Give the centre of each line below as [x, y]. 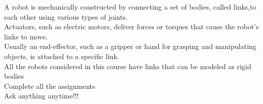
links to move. [26, 36]
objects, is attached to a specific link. [62, 56]
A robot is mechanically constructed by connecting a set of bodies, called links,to [130, 7]
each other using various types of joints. [66, 16]
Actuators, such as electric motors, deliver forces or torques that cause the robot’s [131, 27]
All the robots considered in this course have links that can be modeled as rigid [128, 66]
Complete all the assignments [50, 86]
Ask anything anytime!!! [42, 96]
